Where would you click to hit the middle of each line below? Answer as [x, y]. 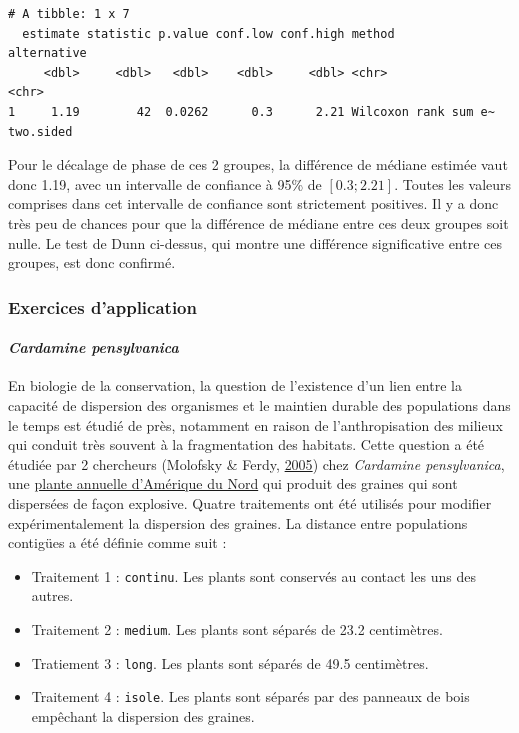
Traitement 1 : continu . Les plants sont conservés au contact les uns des [253, 575]
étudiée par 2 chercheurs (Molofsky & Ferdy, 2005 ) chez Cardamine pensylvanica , [256, 463]
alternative [47, 53]
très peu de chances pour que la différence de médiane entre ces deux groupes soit [258, 222]
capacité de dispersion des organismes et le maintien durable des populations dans [259, 404]
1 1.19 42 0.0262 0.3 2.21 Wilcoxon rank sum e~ [251, 111]
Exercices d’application [102, 306]
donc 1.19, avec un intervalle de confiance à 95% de [165, 183]
